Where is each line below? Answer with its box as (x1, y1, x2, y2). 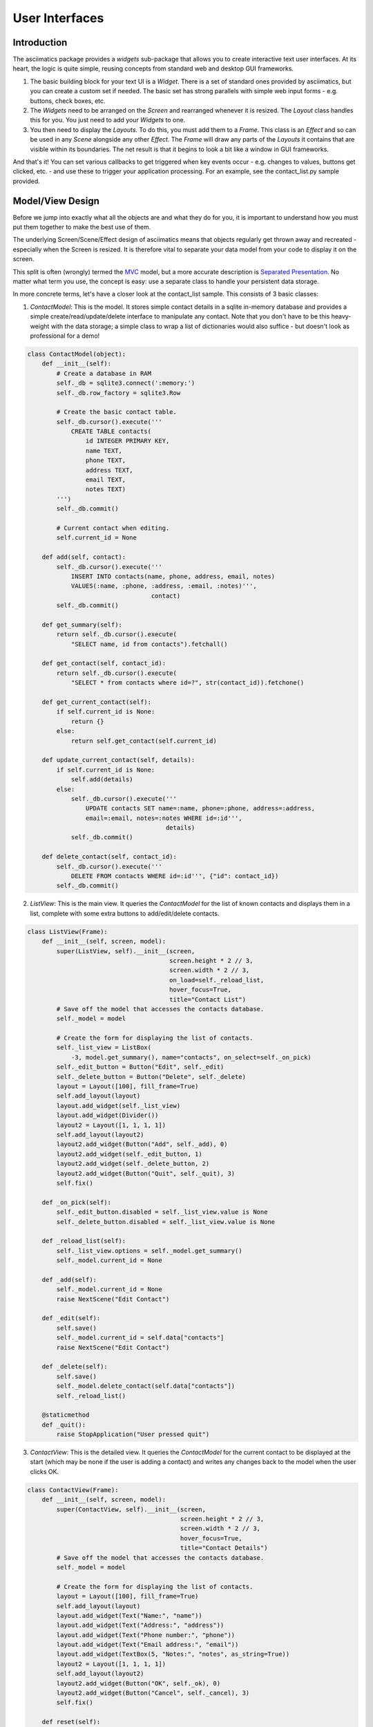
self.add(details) (70, 776, 134, 783)
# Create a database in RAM (56, 370, 152, 377)
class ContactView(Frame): (27, 1486, 119, 1494)
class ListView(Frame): (27, 928, 108, 935)
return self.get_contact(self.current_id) (70, 736, 217, 745)
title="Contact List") (169, 995, 247, 1003)
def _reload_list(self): (41, 1237, 126, 1245)
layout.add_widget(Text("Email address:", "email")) (56, 1641, 239, 1649)
